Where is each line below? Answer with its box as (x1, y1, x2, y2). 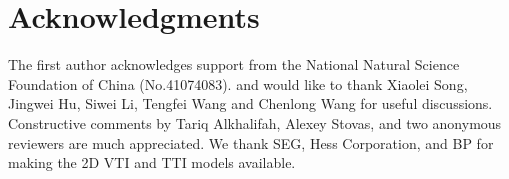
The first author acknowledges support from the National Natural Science (8, 54, 460, 75)
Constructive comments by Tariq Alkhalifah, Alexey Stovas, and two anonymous (8, 112, 502, 133)
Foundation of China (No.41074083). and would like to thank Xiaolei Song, (8, 73, 468, 94)
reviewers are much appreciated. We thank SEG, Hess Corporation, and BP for (8, 132, 494, 153)
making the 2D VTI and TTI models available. (8, 152, 296, 173)
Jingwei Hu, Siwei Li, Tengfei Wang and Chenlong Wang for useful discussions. (8, 93, 493, 114)
